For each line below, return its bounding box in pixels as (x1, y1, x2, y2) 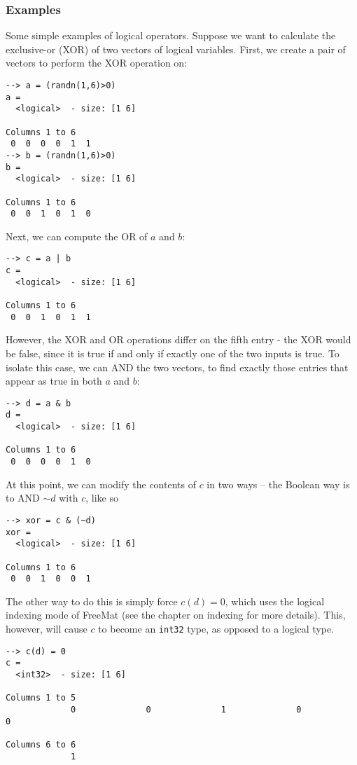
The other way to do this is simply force (6, 593, 178, 608)
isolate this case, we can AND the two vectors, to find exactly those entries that (6, 359, 349, 374)
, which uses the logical (225, 593, 325, 608)
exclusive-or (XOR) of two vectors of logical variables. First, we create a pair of (6, 41, 346, 56)
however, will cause (6, 621, 87, 636)
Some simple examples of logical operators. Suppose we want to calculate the (6, 28, 336, 43)
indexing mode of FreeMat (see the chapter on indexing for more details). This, (6, 607, 346, 622)
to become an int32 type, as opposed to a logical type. (98, 621, 335, 636)
